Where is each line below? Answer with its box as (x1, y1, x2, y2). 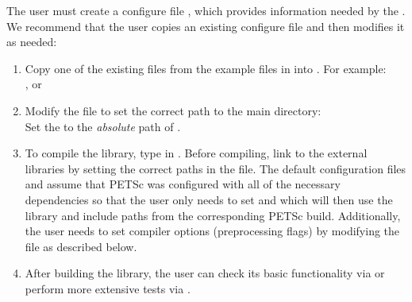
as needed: (6, 33, 57, 50)
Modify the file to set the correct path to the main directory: (25, 102, 322, 118)
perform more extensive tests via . (25, 280, 191, 296)
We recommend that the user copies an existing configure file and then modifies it (6, 17, 405, 34)
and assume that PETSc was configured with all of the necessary (25, 176, 341, 192)
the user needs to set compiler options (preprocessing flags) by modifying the (25, 223, 400, 239)
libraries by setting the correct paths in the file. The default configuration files (25, 160, 406, 176)
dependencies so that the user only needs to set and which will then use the (25, 191, 393, 207)
